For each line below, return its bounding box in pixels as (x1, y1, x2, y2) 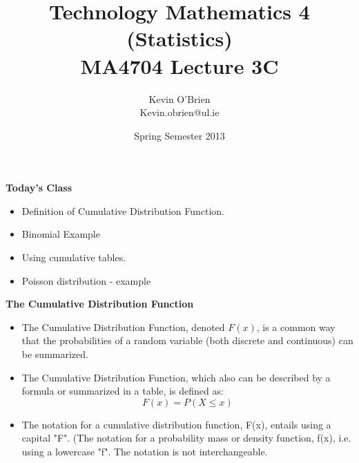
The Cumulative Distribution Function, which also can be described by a (21, 370, 331, 384)
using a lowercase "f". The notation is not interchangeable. (21, 444, 268, 458)
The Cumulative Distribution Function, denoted (21, 319, 225, 334)
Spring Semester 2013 (134, 128, 225, 142)
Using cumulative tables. (21, 250, 126, 265)
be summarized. (21, 347, 88, 361)
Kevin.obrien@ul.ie (139, 105, 220, 120)
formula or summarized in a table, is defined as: (21, 384, 224, 398)
